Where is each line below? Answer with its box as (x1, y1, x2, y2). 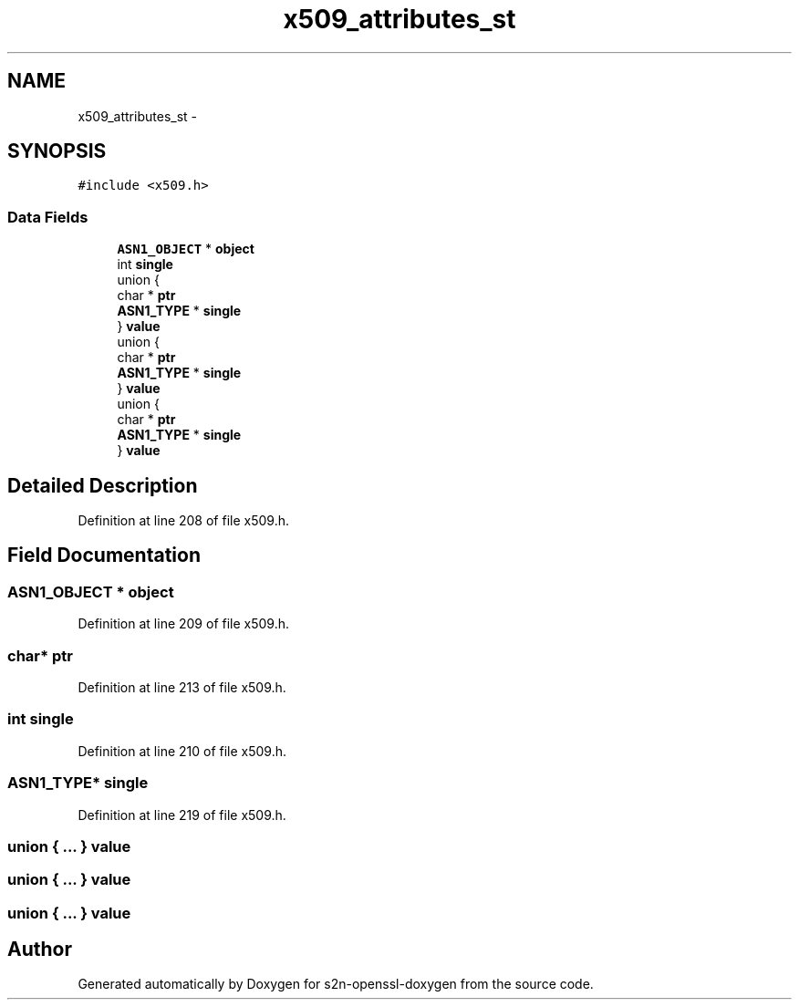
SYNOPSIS (7, 140, 107, 163)
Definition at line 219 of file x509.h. (78, 806, 286, 823)
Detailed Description (7, 473, 198, 497)
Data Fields (7, 207, 88, 226)
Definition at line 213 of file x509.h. (78, 680, 286, 695)
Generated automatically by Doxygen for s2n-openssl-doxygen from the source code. (78, 976, 594, 992)
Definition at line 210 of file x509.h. (78, 742, 287, 759)
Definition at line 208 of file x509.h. (78, 513, 289, 529)
